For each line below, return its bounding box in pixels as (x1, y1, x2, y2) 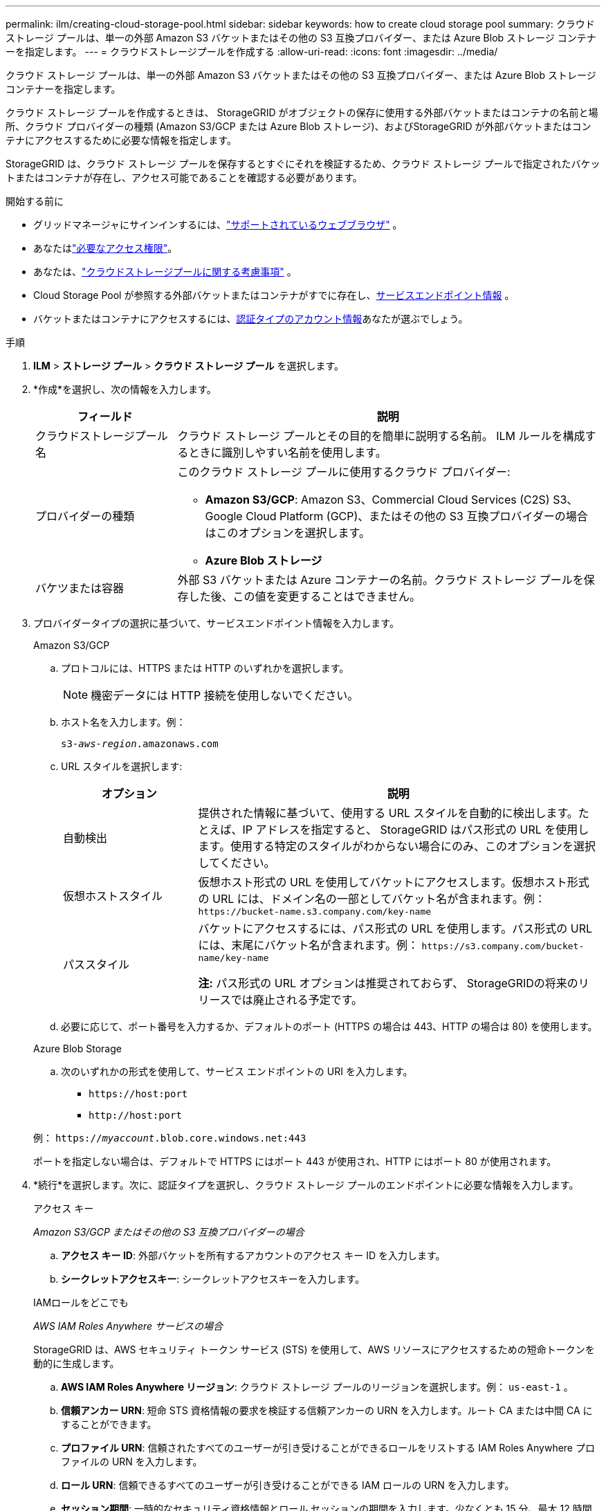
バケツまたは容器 (35, 581, 125, 595)
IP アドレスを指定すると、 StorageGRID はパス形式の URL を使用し (242, 823, 589, 836)
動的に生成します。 (33, 1357, 120, 1369)
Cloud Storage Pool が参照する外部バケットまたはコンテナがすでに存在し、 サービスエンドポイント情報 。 (33, 289, 515, 301)
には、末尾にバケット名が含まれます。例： (198, 938, 419, 952)
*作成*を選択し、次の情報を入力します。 (33, 383, 217, 395)
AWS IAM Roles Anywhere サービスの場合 (33, 1320, 223, 1332)
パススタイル (63, 957, 130, 971)
